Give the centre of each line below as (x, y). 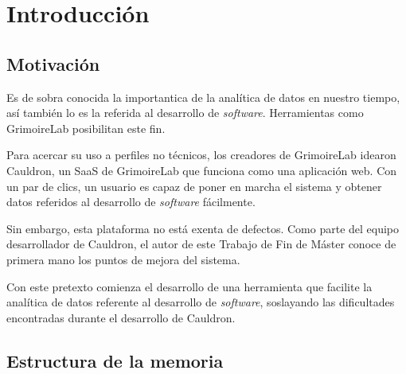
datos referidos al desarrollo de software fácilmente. (131, 202)
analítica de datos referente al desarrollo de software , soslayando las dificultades (201, 302)
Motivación (53, 63)
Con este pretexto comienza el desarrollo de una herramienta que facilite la (189, 286)
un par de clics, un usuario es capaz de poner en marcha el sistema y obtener (194, 186)
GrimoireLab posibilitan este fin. (86, 128)
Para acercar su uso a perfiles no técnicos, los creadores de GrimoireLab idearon (201, 155)
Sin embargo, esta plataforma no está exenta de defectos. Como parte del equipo (203, 228)
